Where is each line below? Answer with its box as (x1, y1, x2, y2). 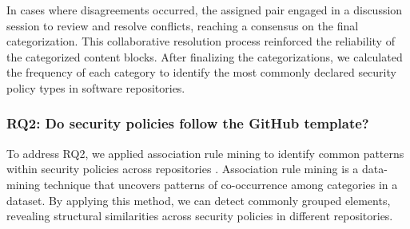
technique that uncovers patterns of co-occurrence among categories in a (43, 176, 398, 192)
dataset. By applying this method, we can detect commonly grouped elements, (6, 191, 391, 208)
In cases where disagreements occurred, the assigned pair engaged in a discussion (6, 2, 403, 18)
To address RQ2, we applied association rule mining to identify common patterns (6, 144, 404, 161)
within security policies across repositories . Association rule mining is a (6, 160, 359, 177)
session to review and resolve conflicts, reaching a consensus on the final (6, 17, 359, 34)
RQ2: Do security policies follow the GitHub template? (6, 113, 369, 133)
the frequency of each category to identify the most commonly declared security (6, 64, 396, 81)
